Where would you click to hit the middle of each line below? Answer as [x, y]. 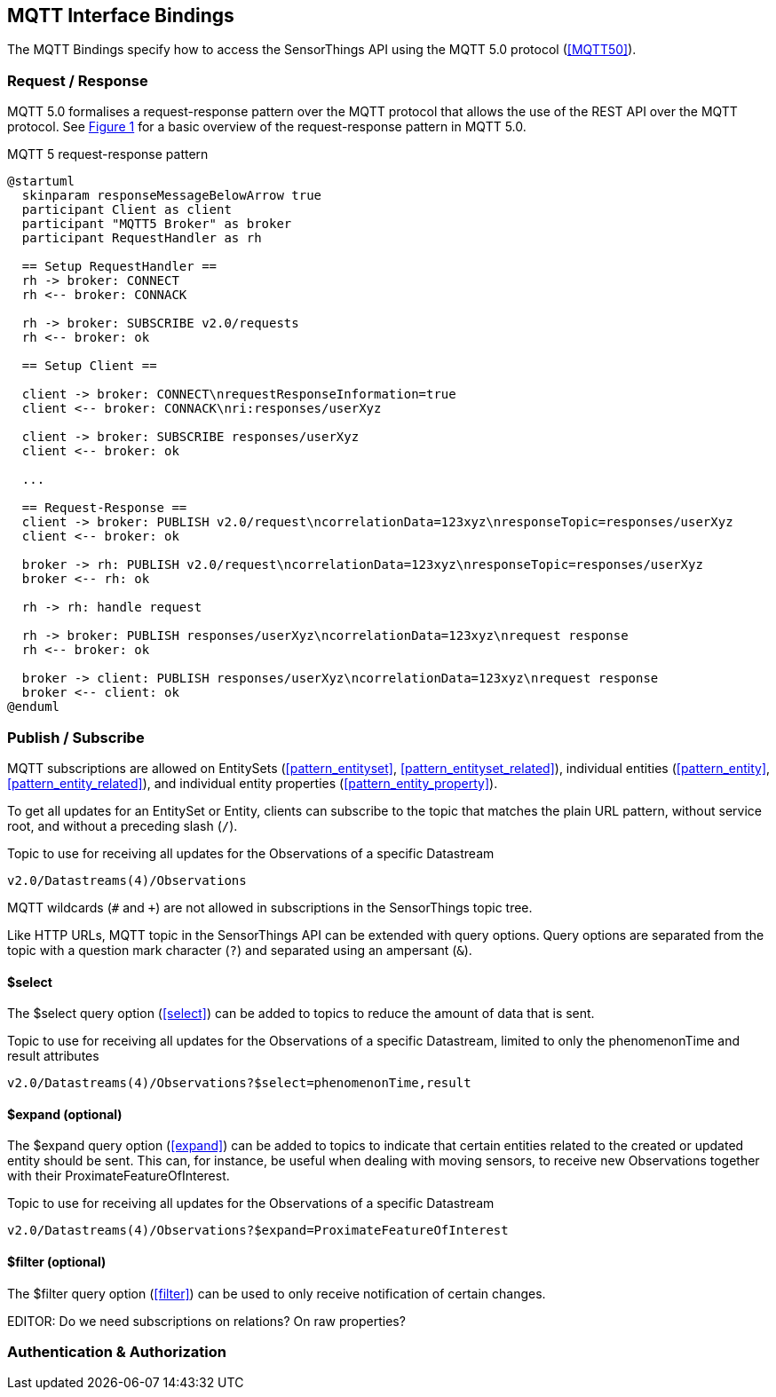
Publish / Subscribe [76, 737]
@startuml [41, 182]
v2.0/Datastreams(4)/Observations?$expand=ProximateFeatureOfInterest [258, 1231]
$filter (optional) [57, 1261]
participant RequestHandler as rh [142, 238]
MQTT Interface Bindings [121, 16]
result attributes [53, 1056]
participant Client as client [127, 210]
